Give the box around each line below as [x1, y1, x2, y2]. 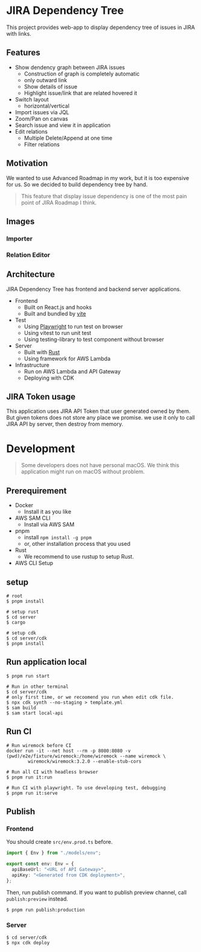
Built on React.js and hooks [24, 303, 92, 311]
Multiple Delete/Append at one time [24, 134, 113, 141]
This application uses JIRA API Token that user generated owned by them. [6, 407, 191, 415]
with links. [6, 30, 31, 37]
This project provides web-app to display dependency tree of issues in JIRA [6, 24, 195, 31]
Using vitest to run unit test [24, 329, 92, 336]
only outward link [24, 76, 68, 83]
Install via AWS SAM [24, 521, 75, 528]
